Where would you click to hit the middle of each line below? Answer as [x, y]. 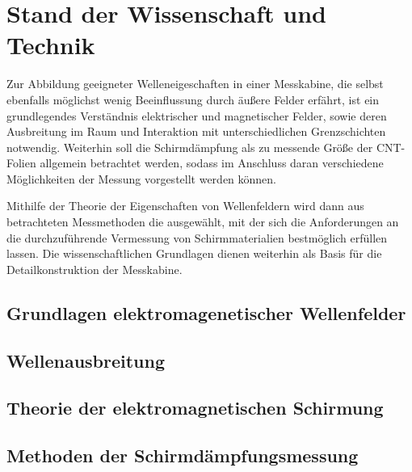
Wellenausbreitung [86, 360]
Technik [51, 45]
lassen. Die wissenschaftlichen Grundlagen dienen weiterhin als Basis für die [194, 253]
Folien [21, 163]
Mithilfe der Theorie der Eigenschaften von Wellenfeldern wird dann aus [185, 206]
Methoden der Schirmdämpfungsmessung [183, 455]
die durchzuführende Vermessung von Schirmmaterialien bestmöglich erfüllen [197, 237]
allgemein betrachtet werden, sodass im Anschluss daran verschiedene [212, 163]
